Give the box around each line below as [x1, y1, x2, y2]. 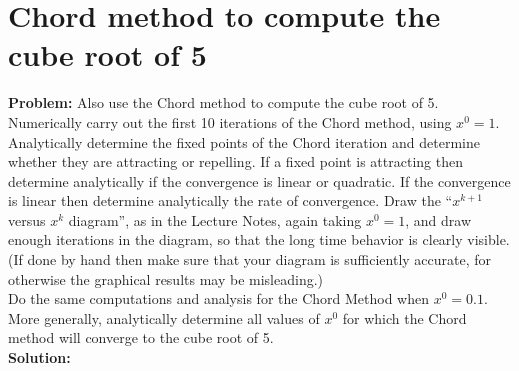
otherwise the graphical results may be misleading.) [8, 268, 324, 289]
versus [8, 209, 46, 230]
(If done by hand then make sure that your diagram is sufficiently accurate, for [8, 249, 492, 270]
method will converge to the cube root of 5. [8, 327, 274, 348]
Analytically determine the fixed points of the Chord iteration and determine [8, 131, 480, 152]
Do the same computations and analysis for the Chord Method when [8, 288, 429, 309]
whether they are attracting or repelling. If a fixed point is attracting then [8, 151, 463, 172]
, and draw [405, 209, 472, 230]
